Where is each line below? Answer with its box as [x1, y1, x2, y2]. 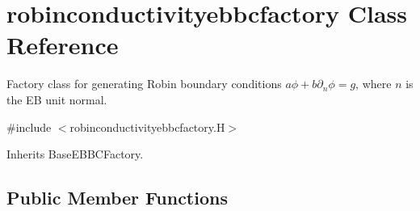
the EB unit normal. [6, 91, 107, 108]
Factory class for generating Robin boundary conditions [6, 75, 282, 92]
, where [355, 75, 392, 92]
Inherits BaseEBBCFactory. [6, 146, 144, 162]
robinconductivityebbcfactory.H [69, 118, 225, 135]
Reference [6, 28, 119, 61]
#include [6, 118, 52, 135]
